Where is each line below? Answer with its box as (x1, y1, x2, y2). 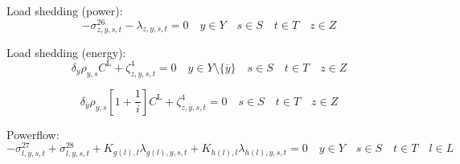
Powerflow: (6, 125, 60, 142)
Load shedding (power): (6, 2, 123, 18)
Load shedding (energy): (6, 43, 126, 60)
